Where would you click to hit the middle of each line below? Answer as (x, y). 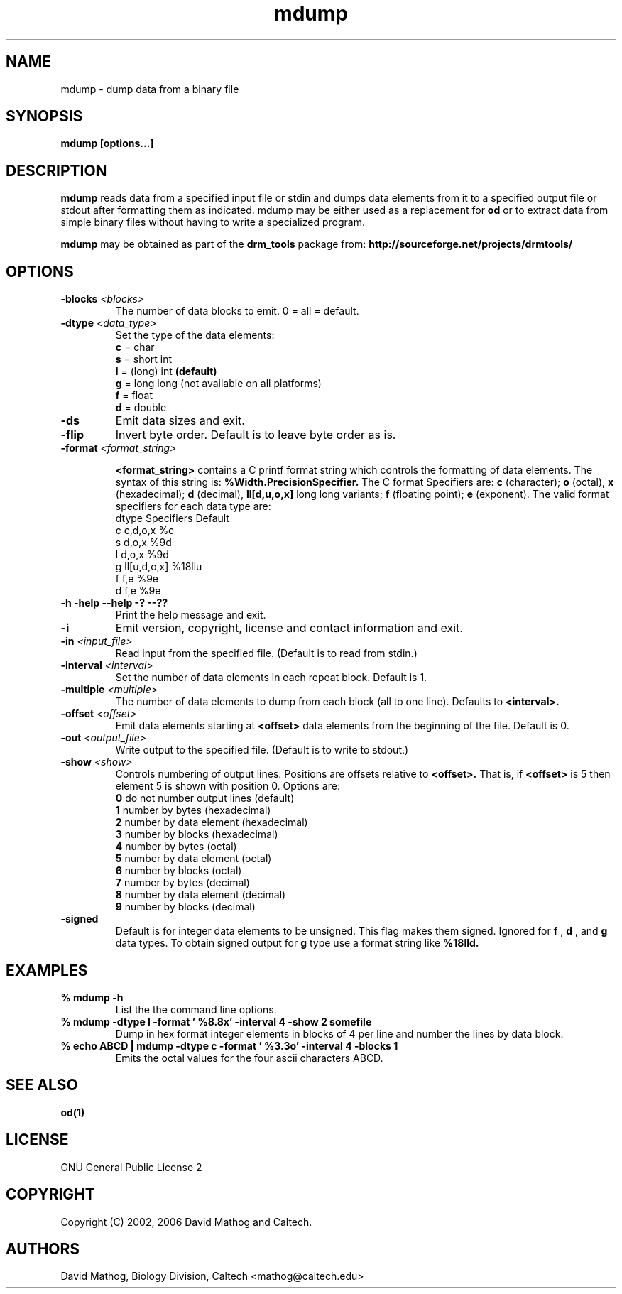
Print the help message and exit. (191, 615)
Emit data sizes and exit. (180, 421)
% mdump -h (92, 997)
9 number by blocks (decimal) (185, 907)
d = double (141, 408)
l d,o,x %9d (142, 555)
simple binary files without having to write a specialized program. (213, 222)
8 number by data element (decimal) (201, 895)
